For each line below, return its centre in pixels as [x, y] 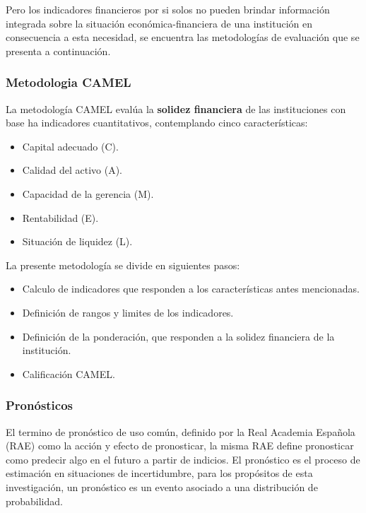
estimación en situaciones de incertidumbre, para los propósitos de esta [159, 473]
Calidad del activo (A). [72, 170]
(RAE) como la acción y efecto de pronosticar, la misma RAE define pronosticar [180, 446]
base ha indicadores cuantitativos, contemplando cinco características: [157, 123]
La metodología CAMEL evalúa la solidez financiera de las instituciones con [176, 108]
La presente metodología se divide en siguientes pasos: [123, 265]
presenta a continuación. [58, 51]
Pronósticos [40, 405]
